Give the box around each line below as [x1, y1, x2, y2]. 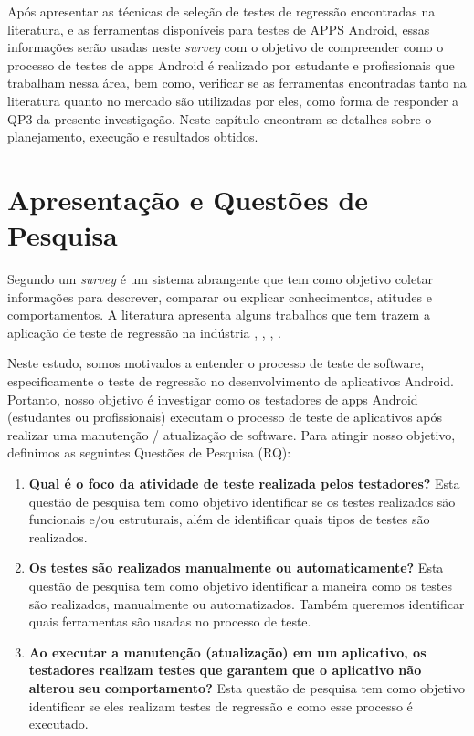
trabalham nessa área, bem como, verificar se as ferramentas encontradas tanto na [7, 73, 467, 92]
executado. [28, 714, 89, 733]
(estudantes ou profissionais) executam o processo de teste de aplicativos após [7, 407, 443, 426]
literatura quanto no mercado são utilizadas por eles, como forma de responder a [7, 90, 459, 110]
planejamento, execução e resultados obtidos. [7, 127, 258, 146]
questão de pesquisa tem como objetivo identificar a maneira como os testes [28, 575, 453, 594]
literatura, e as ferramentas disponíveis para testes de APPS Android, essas [7, 19, 430, 38]
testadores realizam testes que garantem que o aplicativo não [28, 660, 422, 679]
